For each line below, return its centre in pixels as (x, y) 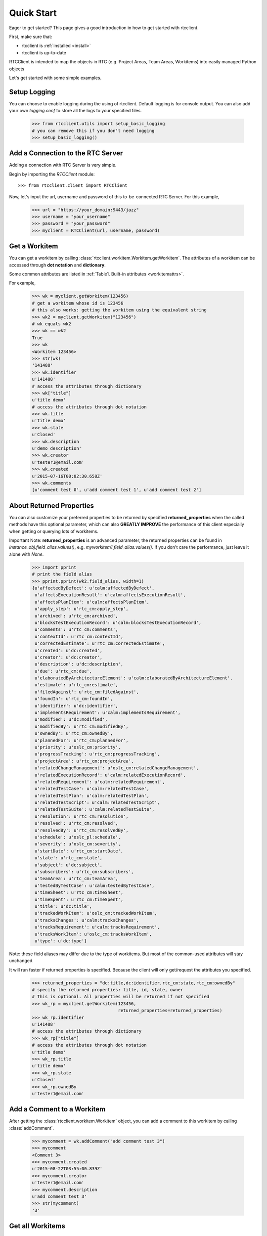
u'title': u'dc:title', (64, 906)
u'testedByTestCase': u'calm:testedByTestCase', (95, 885)
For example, (22, 283)
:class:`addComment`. (32, 1128)
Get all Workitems (37, 1226)
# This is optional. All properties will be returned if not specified (121, 997)
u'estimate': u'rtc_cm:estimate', (76, 685)
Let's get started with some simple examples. (55, 78)
